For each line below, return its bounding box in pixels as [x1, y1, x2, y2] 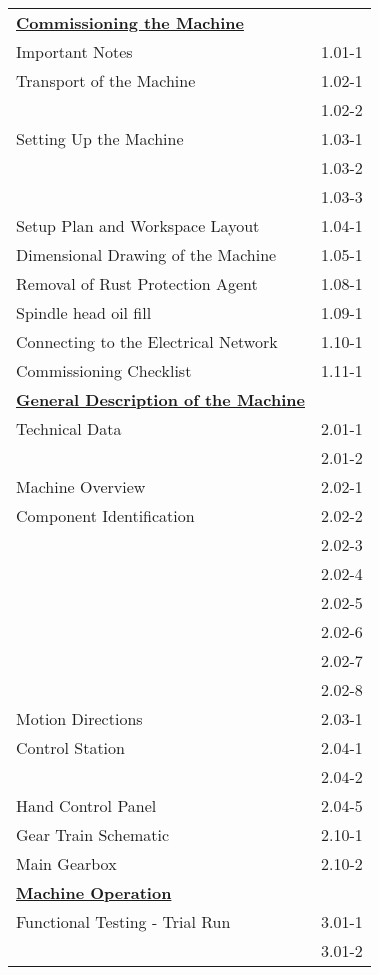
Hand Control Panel [16, 794, 157, 817]
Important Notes [16, 40, 133, 63]
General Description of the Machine [16, 388, 305, 411]
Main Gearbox [16, 852, 117, 875]
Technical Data [16, 417, 122, 440]
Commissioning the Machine [16, 11, 244, 34]
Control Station [16, 736, 125, 759]
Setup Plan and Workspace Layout [16, 214, 260, 237]
